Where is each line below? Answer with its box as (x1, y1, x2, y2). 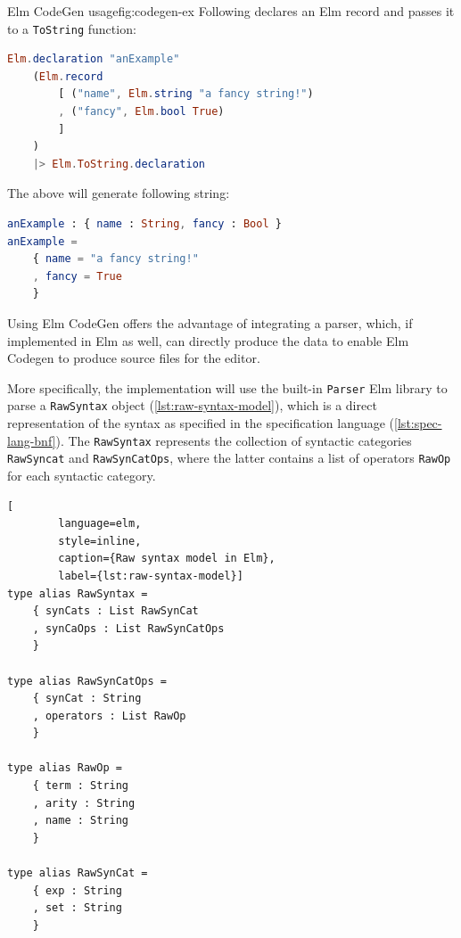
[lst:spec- (394, 414, 442, 432)
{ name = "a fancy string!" (32, 252, 199, 266)
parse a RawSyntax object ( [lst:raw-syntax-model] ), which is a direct (7, 396, 377, 415)
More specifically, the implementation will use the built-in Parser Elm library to (7, 378, 448, 397)
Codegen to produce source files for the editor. (7, 349, 260, 367)
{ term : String (32, 779, 129, 793)
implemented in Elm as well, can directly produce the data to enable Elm (7, 331, 409, 350)
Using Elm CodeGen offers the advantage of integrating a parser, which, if (7, 313, 413, 332)
